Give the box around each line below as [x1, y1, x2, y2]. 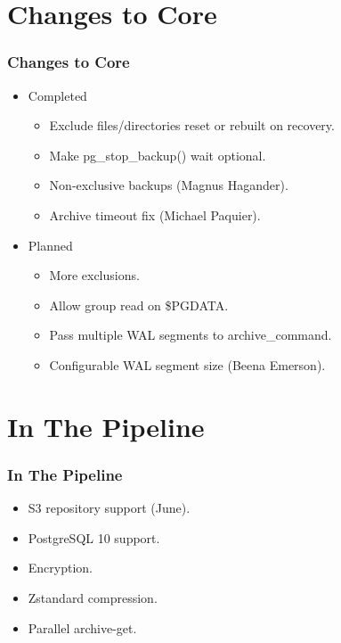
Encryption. [28, 558, 93, 577]
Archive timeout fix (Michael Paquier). [49, 205, 261, 224]
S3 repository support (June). [28, 499, 191, 517]
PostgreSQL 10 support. [28, 528, 160, 547]
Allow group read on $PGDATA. [49, 295, 229, 314]
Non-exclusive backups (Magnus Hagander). [49, 176, 288, 194]
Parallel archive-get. [28, 618, 137, 637]
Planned [28, 235, 73, 254]
